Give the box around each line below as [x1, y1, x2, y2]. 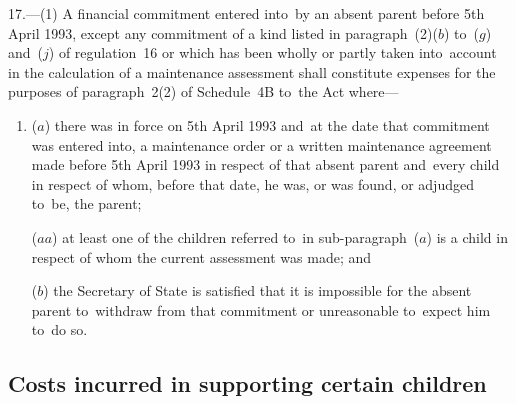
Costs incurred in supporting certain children [8, 368, 487, 399]
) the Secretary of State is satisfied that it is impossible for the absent [43, 280, 472, 301]
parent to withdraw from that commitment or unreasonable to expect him [31, 299, 491, 320]
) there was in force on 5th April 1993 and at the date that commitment [44, 114, 490, 135]
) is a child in [426, 226, 508, 247]
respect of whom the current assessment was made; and [31, 246, 372, 267]
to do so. [31, 319, 88, 340]
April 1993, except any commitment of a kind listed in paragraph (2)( [8, 22, 438, 43]
